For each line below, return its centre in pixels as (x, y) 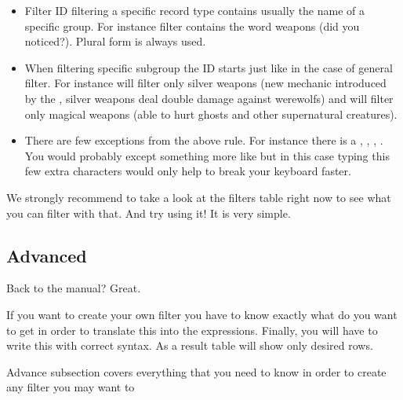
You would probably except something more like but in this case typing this (207, 155)
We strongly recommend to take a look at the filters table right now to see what (199, 197)
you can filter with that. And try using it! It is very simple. (149, 213)
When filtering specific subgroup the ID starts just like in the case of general (209, 67)
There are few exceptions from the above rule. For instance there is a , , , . (204, 140)
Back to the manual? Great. (74, 288)
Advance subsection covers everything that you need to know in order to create (196, 371)
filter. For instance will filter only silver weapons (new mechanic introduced (205, 83)
